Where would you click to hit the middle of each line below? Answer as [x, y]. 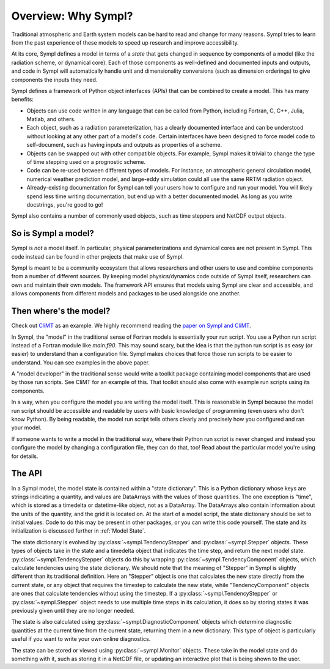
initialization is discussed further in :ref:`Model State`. [79, 531]
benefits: [22, 99]
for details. [25, 456]
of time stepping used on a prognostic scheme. [86, 162]
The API [27, 474]
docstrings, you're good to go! [65, 204]
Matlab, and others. [51, 119]
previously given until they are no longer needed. [73, 610]
